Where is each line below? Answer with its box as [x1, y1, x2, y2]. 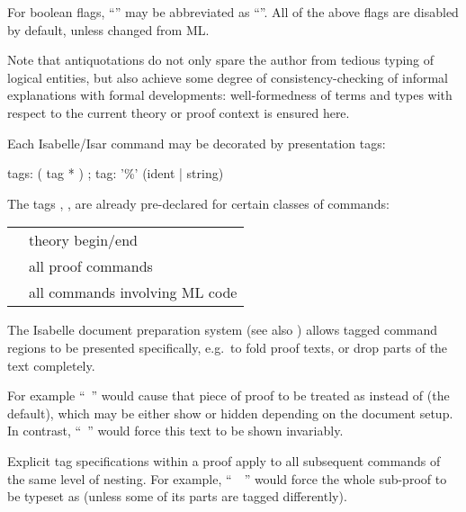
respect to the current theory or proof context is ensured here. [7, 103, 350, 121]
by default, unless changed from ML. [7, 20, 210, 39]
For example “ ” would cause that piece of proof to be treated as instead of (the [7, 386, 450, 405]
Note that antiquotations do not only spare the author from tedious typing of [7, 50, 435, 69]
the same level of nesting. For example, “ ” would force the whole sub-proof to [7, 469, 447, 488]
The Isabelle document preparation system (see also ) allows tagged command [7, 320, 438, 339]
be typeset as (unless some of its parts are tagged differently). [7, 487, 347, 506]
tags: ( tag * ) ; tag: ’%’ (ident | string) [7, 164, 224, 183]
